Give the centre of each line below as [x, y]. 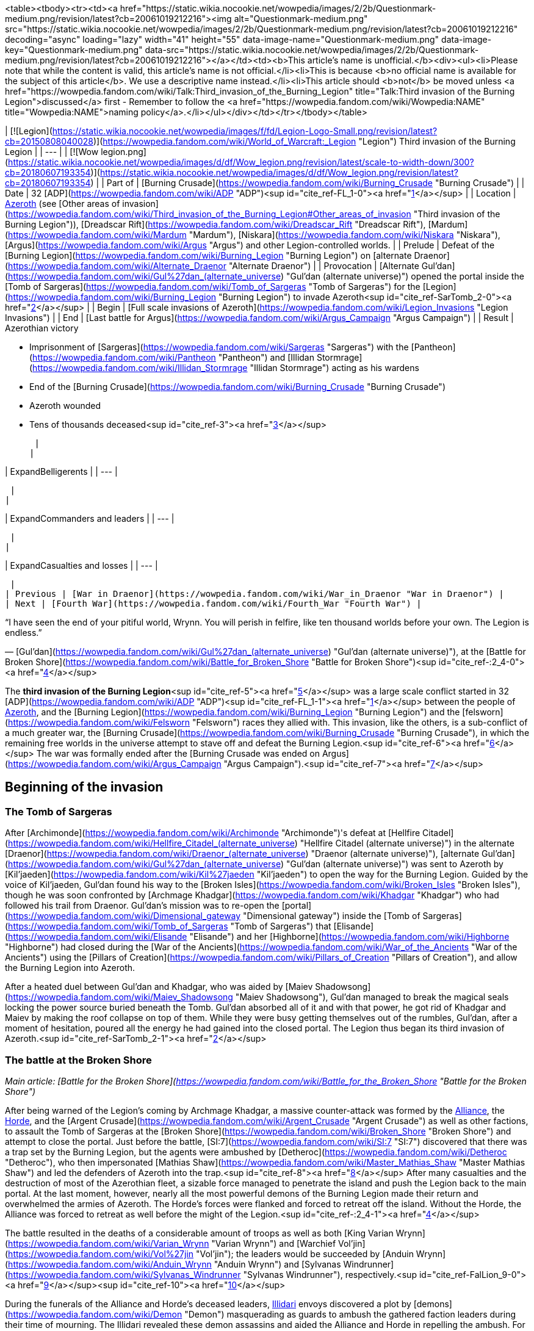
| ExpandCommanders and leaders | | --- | [90, 518]
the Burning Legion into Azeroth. [70, 968]
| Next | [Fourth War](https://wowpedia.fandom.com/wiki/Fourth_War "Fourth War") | [213, 604]
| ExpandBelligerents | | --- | [61, 471]
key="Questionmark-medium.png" [74, 50]
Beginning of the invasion [84, 787]
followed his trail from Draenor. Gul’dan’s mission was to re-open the [142, 906]
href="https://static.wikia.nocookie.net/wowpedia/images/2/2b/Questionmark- [278, 8]
